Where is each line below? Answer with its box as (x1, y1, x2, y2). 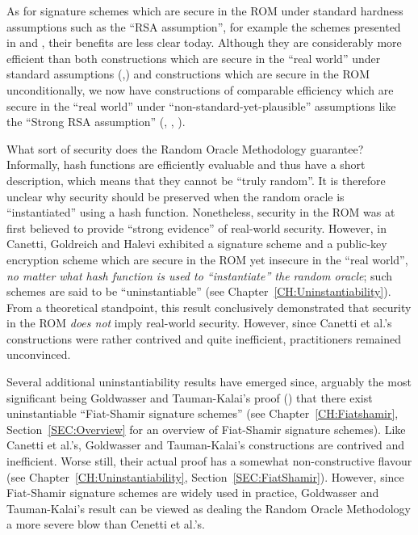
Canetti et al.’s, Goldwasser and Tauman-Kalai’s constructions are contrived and (6, 436, 405, 453)
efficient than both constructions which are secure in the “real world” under (6, 49, 381, 66)
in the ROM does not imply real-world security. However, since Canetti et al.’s (6, 314, 392, 331)
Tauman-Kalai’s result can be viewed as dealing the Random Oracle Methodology (6, 499, 412, 516)
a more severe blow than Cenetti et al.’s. (6, 516, 205, 533)
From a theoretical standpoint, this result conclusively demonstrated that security (6, 298, 412, 315)
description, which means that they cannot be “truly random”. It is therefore (6, 171, 386, 188)
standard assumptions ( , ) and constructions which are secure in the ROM (6, 65, 370, 82)
